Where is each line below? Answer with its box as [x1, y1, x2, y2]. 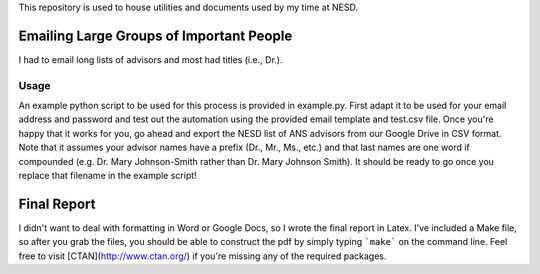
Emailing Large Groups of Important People [18, 27, 293, 44]
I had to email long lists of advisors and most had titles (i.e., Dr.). [18, 53, 283, 65]
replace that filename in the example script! [18, 170, 197, 181]
